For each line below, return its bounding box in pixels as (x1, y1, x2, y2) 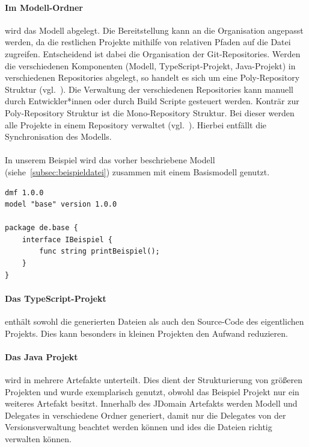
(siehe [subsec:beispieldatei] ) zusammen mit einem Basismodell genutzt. (5, 165, 270, 178)
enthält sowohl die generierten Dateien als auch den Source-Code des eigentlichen (5, 315, 304, 328)
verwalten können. (5, 433, 72, 445)
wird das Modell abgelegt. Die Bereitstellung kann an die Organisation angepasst (5, 23, 304, 36)
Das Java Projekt (5, 350, 78, 363)
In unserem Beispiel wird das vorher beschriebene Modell (5, 154, 215, 166)
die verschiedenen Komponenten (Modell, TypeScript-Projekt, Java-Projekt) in (5, 59, 296, 72)
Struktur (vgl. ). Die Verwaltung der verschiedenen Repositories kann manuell (5, 83, 294, 95)
